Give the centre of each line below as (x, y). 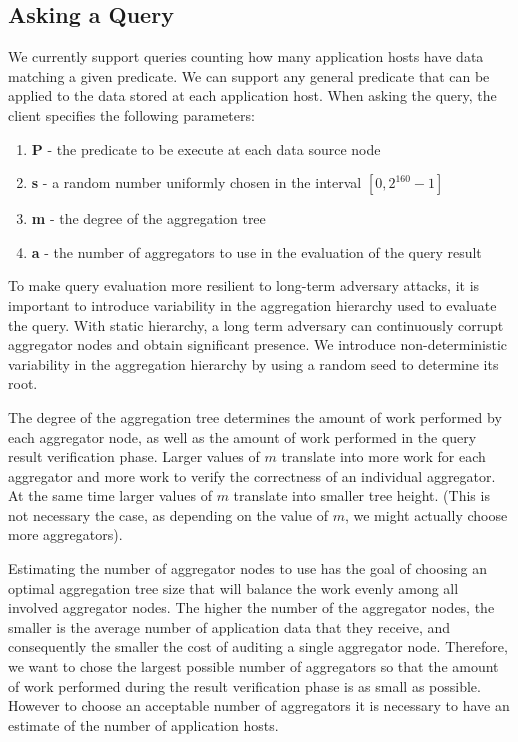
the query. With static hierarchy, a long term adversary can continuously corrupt (256, 324)
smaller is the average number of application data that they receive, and (229, 626)
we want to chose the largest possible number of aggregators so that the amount (253, 666)
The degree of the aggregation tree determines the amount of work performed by (255, 416)
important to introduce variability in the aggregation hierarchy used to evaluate (252, 304)
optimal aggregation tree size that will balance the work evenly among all (233, 587)
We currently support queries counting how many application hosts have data (246, 56)
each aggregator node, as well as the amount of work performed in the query (242, 436)
